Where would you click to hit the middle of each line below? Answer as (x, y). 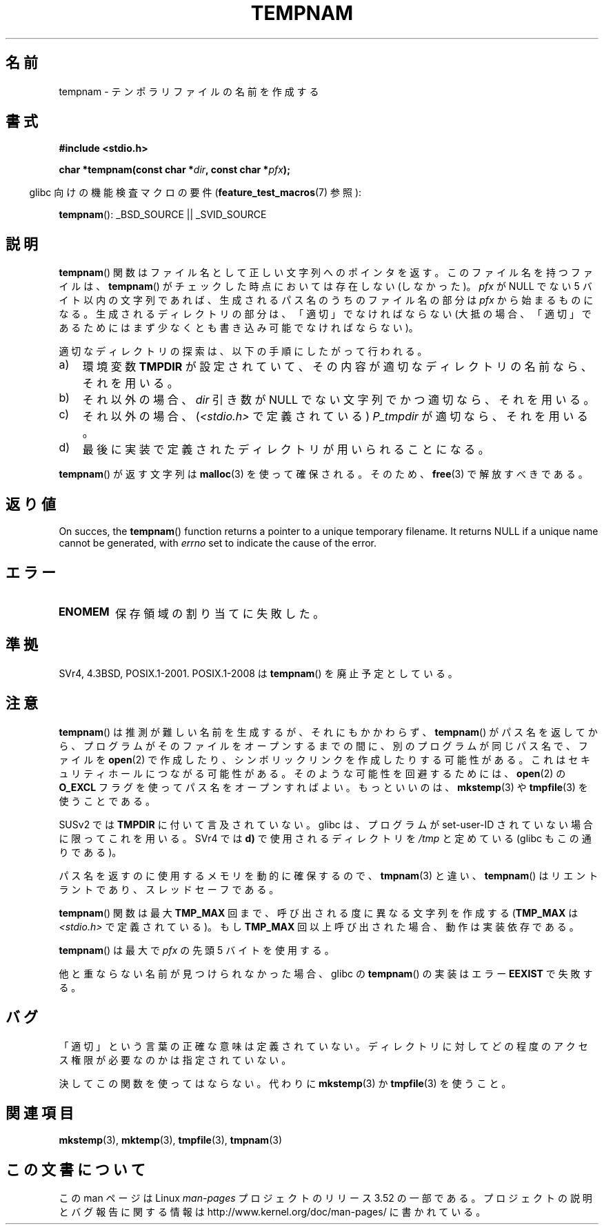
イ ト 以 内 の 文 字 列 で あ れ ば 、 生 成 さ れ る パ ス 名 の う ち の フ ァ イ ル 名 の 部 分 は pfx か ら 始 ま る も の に (326, 300)
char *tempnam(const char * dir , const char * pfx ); (174, 170)
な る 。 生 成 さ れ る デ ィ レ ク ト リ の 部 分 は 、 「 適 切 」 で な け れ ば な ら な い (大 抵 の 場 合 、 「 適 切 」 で (325, 314)
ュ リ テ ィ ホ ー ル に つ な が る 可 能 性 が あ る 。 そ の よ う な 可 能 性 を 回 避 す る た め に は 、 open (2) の (312, 773)
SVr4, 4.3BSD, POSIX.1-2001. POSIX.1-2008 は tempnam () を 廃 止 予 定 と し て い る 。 (258, 673)
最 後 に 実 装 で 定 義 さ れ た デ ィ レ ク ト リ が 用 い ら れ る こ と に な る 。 (286, 450)
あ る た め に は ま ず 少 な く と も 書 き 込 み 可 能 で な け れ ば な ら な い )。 (239, 328)
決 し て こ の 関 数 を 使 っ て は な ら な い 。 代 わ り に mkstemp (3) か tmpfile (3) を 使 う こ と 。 (285, 1083)
